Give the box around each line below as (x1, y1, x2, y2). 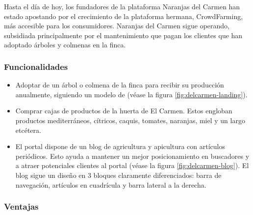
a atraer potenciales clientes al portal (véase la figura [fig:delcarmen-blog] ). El (15, 160, 249, 171)
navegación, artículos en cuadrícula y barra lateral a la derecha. (15, 179, 206, 190)
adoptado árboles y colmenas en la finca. (4, 40, 126, 50)
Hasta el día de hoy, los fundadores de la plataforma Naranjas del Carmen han (4, 1, 240, 11)
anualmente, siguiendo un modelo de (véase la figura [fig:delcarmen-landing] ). (15, 89, 248, 99)
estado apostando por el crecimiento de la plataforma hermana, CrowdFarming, (4, 11, 243, 21)
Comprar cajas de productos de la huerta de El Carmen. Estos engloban (15, 106, 232, 116)
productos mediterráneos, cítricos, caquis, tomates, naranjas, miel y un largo (15, 115, 245, 125)
